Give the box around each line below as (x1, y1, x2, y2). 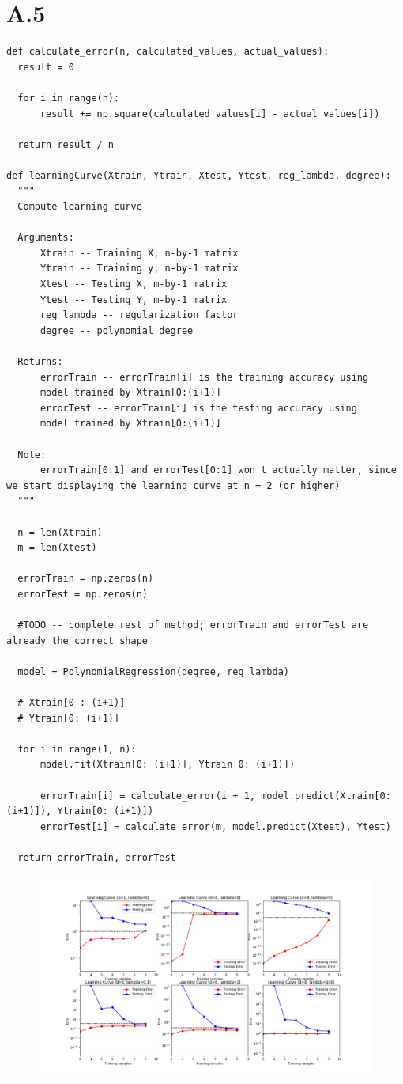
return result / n (17, 138, 115, 150)
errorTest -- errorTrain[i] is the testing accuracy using (40, 402, 357, 414)
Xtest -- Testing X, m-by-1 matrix (40, 279, 228, 290)
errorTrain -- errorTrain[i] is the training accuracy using (40, 371, 369, 383)
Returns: (17, 356, 63, 367)
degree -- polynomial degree (40, 324, 194, 336)
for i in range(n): (17, 92, 120, 104)
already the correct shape (6, 635, 148, 646)
